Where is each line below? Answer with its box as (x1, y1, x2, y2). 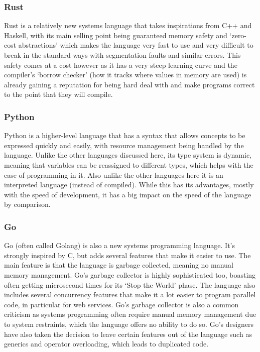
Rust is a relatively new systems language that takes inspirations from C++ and (4, 20, 252, 31)
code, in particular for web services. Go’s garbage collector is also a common (4, 299, 239, 309)
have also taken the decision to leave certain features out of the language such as (4, 328, 252, 339)
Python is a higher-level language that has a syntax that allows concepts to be (4, 130, 245, 141)
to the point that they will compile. (4, 89, 113, 99)
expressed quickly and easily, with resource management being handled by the (4, 140, 244, 150)
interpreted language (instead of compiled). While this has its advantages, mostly (4, 179, 254, 190)
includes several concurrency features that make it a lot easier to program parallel (4, 289, 256, 300)
